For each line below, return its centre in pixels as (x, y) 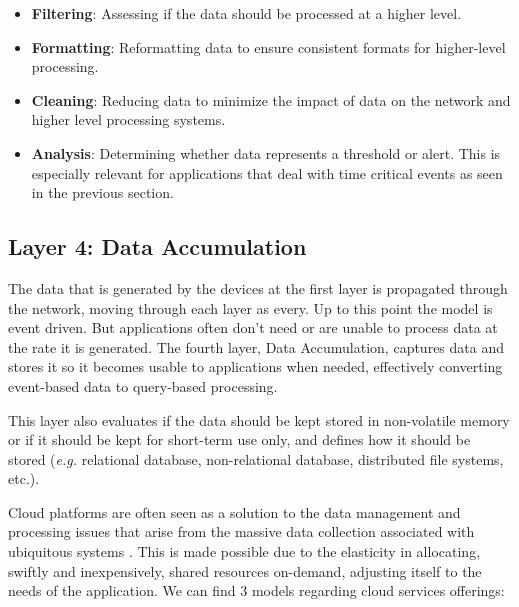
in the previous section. (102, 192)
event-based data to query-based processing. (143, 385)
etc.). (24, 478)
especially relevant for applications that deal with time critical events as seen (267, 172)
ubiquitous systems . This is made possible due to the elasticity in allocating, (244, 551)
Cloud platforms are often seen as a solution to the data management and (234, 511)
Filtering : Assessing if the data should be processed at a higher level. (246, 13)
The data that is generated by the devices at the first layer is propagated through (258, 287)
